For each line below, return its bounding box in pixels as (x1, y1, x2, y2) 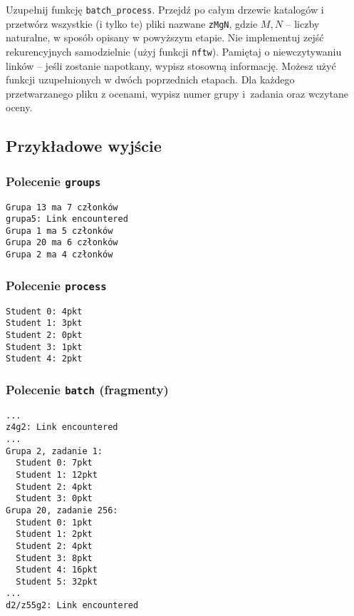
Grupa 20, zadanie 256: (6, 505, 118, 515)
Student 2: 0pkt (6, 329, 83, 340)
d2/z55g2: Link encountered (6, 600, 139, 611)
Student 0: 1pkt (16, 517, 93, 528)
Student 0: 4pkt (6, 306, 83, 317)
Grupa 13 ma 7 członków (6, 202, 118, 212)
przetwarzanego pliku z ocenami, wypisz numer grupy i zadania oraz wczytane (6, 86, 348, 101)
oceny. (6, 100, 33, 115)
